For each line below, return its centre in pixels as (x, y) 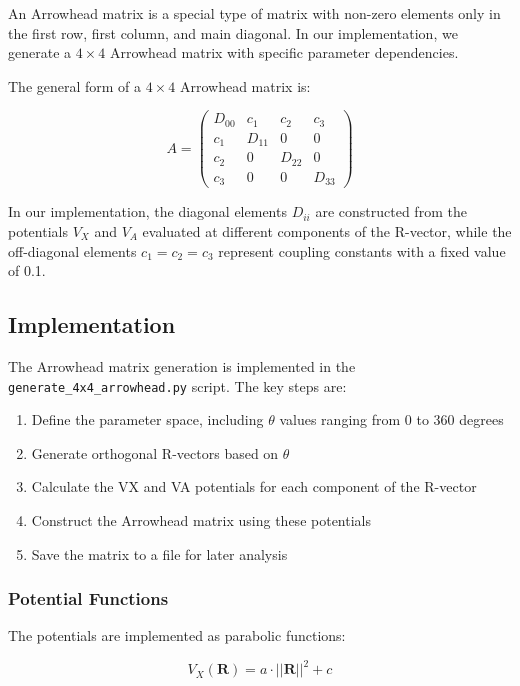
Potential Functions (88, 598)
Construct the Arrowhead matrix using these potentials (201, 519)
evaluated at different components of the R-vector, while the (327, 230)
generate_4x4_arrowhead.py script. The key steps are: (177, 385)
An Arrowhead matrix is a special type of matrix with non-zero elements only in (254, 13)
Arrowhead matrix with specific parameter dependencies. (284, 52)
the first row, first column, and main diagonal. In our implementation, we (233, 32)
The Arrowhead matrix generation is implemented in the (182, 365)
